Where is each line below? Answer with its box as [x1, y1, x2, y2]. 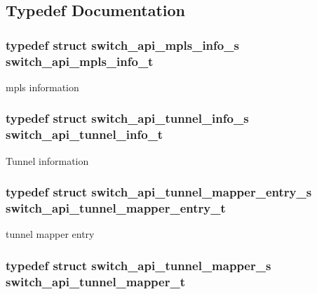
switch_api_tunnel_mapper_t [6, 272, 185, 290]
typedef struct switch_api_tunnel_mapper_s [6, 256, 271, 274]
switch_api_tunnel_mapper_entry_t [6, 199, 226, 217]
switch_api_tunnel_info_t [6, 126, 163, 143]
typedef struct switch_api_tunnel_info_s [6, 109, 249, 127]
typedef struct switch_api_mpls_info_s [6, 36, 239, 53]
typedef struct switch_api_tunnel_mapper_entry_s [6, 183, 312, 201]
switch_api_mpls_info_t [6, 52, 154, 69]
